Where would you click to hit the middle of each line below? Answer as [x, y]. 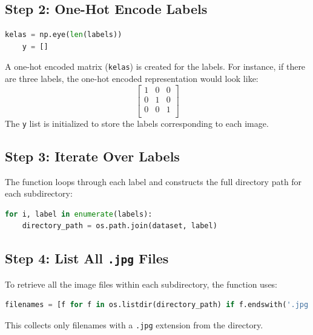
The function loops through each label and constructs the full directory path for [153, 181]
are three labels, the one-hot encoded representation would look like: [132, 79]
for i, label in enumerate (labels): [79, 214]
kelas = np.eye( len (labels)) [64, 35]
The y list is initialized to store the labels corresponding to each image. [137, 123]
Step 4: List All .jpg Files [87, 258]
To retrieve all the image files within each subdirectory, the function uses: [141, 284]
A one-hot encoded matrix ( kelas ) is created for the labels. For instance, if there [155, 66]
